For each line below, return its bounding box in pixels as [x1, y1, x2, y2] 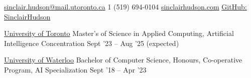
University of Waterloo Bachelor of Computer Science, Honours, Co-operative [4, 54, 242, 65]
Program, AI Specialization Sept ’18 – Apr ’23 [4, 64, 147, 74]
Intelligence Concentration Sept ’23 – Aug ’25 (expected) [4, 37, 179, 48]
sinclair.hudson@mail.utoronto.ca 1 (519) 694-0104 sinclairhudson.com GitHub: [4, 1, 247, 11]
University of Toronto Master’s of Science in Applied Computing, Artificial [4, 28, 234, 38]
